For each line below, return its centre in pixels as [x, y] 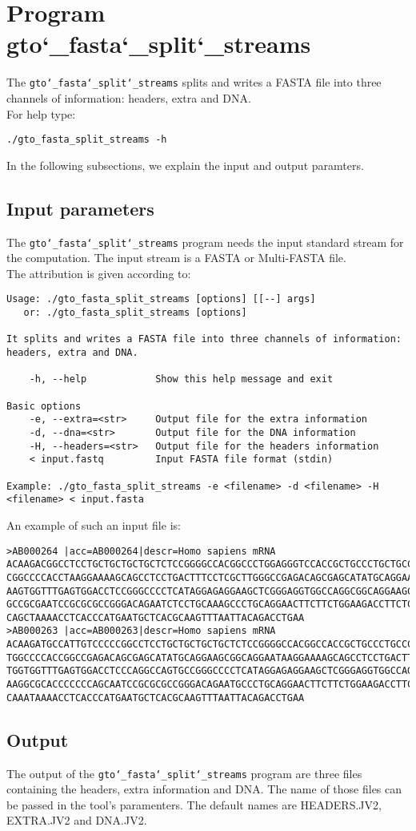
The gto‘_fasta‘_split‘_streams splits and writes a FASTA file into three [194, 82]
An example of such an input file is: [94, 524]
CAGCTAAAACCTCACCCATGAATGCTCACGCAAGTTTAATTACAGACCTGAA [156, 617]
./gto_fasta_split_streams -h [87, 140]
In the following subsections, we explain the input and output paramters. [185, 165]
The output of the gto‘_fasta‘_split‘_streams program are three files [184, 773]
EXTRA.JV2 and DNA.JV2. [77, 820]
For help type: [41, 113]
